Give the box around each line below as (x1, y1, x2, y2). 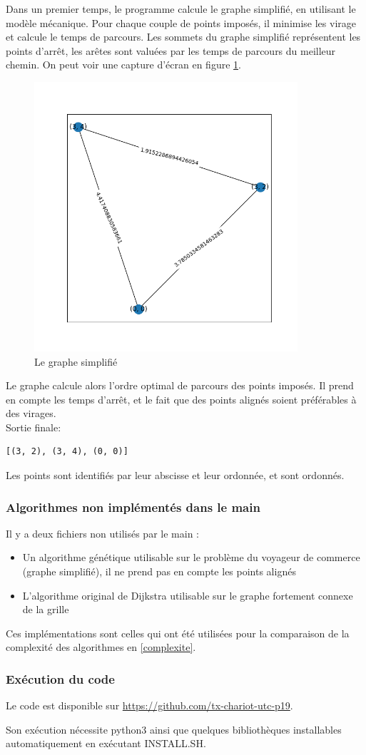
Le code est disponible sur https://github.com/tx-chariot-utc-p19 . (6, 698, 293, 713)
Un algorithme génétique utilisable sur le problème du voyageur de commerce (22, 550, 360, 565)
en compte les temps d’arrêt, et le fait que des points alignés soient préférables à (6, 391, 357, 406)
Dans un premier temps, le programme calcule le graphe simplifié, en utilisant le (6, 1, 356, 16)
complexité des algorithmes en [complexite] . (6, 640, 196, 654)
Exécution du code (6, 669, 115, 687)
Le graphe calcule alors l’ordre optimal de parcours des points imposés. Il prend (6, 378, 354, 393)
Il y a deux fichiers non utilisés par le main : (6, 525, 199, 540)
